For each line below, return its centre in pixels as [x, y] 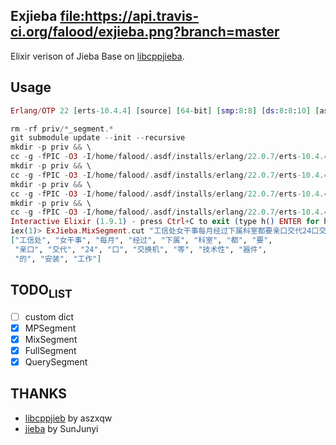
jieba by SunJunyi [61, 428]
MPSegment [50, 328]
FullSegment [50, 350]
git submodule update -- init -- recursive [98, 138]
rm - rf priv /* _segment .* [62, 129]
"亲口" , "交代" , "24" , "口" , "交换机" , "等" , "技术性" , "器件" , [141, 249]
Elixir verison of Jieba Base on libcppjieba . [97, 56]
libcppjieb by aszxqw [68, 418]
